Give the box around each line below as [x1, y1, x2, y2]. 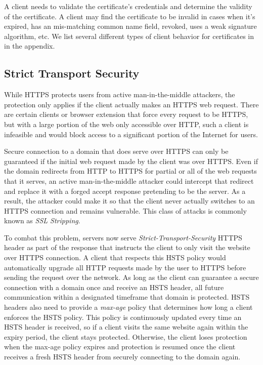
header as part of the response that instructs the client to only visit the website [4, 242, 250, 253]
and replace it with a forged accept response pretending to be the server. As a [4, 185, 246, 196]
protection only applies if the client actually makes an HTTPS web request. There [4, 99, 259, 109]
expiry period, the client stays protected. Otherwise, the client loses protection [4, 331, 247, 342]
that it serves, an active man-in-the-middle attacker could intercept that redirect [4, 175, 254, 186]
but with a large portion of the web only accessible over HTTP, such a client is [4, 118, 249, 129]
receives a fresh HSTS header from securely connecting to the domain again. [4, 351, 241, 362]
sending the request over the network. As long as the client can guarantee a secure [4, 272, 259, 282]
